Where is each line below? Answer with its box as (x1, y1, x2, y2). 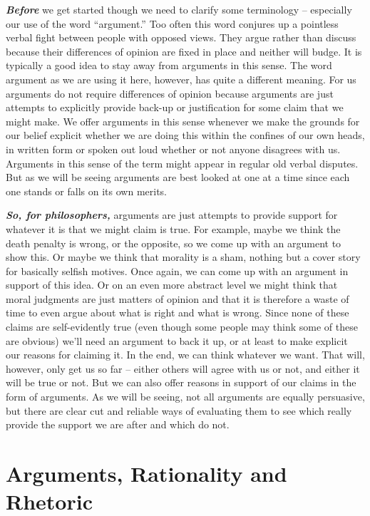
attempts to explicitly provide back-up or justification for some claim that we (6, 100, 344, 115)
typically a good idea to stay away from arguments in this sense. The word (6, 58, 332, 73)
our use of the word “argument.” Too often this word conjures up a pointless (6, 16, 339, 31)
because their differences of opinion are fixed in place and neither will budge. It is (6, 43, 362, 58)
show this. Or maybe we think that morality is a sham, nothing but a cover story (6, 249, 361, 264)
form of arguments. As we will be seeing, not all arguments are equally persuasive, (6, 389, 365, 404)
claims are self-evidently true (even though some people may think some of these (6, 319, 358, 334)
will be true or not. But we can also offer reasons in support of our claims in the (6, 375, 356, 390)
